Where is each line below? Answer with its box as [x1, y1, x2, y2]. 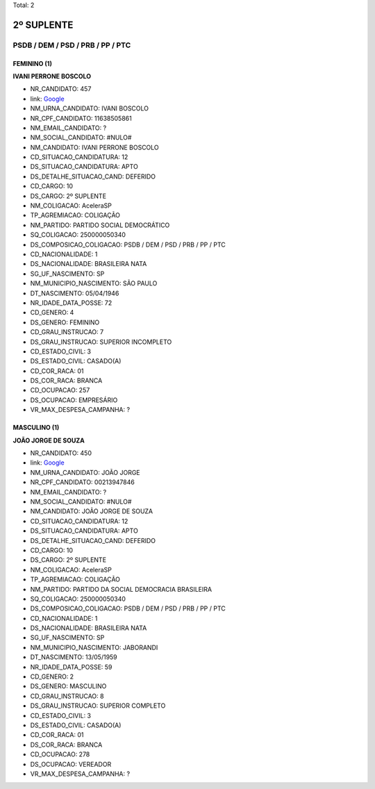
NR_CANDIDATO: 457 [30, 85, 92, 93]
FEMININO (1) [12, 59, 52, 67]
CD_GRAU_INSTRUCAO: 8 [30, 692, 104, 700]
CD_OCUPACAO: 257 [30, 386, 90, 394]
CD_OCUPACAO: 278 [30, 750, 90, 758]
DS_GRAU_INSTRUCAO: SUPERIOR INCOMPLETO [30, 338, 172, 346]
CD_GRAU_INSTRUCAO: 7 [30, 328, 104, 336]
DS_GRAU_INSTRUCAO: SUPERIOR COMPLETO [30, 701, 166, 710]
